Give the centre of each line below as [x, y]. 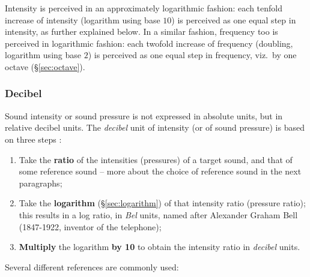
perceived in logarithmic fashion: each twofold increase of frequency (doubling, [149, 43]
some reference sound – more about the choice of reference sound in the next [160, 171]
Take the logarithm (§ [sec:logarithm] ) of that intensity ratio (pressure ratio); [162, 203]
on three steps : [33, 139]
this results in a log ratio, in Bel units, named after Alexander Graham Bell [158, 214]
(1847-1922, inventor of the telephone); [90, 226]
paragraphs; [41, 183]
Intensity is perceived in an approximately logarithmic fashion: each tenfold [144, 8]
